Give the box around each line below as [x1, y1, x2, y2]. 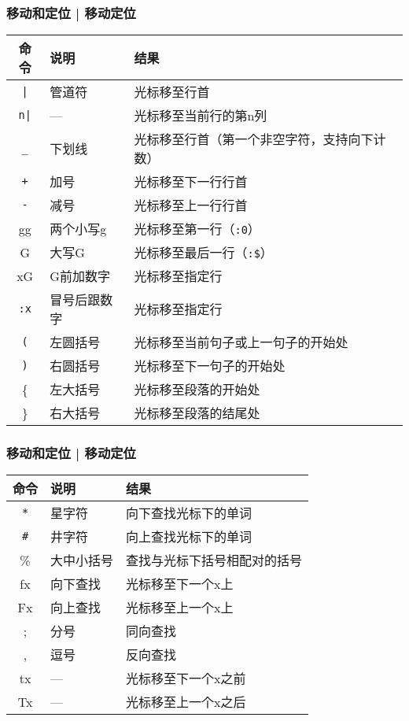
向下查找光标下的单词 [126, 504, 252, 523]
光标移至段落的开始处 [134, 380, 260, 399]
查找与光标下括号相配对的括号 [126, 551, 303, 570]
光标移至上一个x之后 [126, 693, 246, 712]
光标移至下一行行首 [134, 172, 248, 191]
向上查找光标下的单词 [126, 527, 252, 546]
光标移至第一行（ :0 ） [134, 220, 260, 238]
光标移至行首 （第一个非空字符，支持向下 [134, 130, 374, 149]
